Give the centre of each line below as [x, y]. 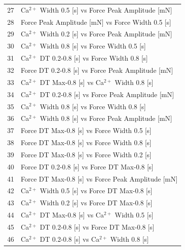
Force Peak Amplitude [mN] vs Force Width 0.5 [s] [96, 22]
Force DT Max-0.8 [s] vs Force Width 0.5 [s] [86, 130]
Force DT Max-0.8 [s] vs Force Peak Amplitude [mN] [99, 178]
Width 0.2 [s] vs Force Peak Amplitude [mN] [106, 34]
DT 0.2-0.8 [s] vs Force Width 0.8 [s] [94, 58]
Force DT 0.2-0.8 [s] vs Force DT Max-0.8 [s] [87, 166]
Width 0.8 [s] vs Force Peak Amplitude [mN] [106, 118]
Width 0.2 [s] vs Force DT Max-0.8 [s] [96, 203]
